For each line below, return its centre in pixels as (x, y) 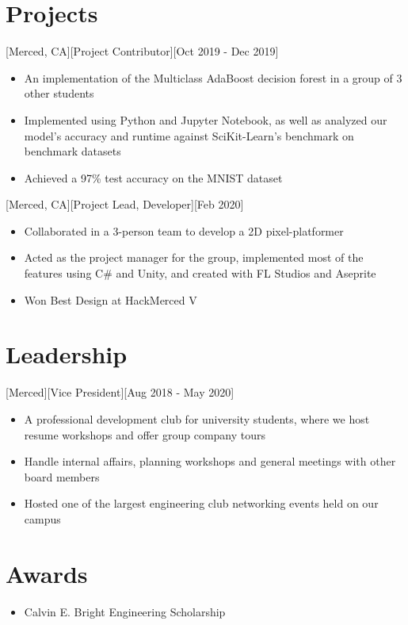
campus (42, 518)
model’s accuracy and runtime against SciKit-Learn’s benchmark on (189, 135)
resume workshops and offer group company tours (145, 434)
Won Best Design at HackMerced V (111, 299)
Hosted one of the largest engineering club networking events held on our (201, 503)
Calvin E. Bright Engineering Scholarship (125, 611)
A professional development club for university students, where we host (197, 418)
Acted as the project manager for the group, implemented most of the (194, 257)
